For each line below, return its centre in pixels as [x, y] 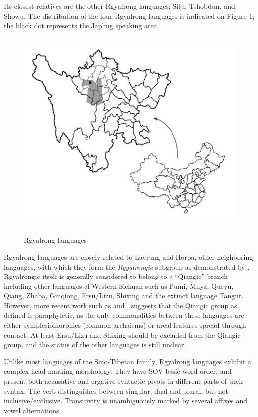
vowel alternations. [33, 410]
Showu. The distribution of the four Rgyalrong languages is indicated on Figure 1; [129, 16]
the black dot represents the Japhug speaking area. [82, 26]
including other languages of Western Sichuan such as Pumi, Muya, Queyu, [119, 286]
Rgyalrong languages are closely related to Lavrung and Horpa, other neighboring [129, 256]
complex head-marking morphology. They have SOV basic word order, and [118, 371]
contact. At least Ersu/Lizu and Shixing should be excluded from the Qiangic [122, 335]
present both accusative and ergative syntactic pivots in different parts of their [124, 381]
